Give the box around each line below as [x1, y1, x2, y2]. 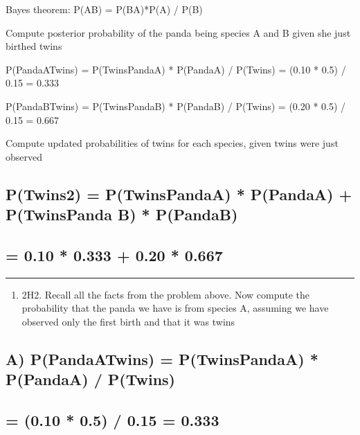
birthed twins [6, 39, 62, 53]
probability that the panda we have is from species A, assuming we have [21, 301, 329, 315]
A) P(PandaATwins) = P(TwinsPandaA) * [6, 348, 318, 369]
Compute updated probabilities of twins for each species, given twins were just [6, 136, 339, 150]
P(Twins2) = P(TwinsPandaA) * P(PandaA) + [6, 183, 352, 204]
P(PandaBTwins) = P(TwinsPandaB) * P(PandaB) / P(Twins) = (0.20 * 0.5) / [6, 98, 346, 113]
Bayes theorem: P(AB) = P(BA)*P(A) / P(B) [6, 2, 203, 16]
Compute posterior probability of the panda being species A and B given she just [6, 25, 351, 39]
